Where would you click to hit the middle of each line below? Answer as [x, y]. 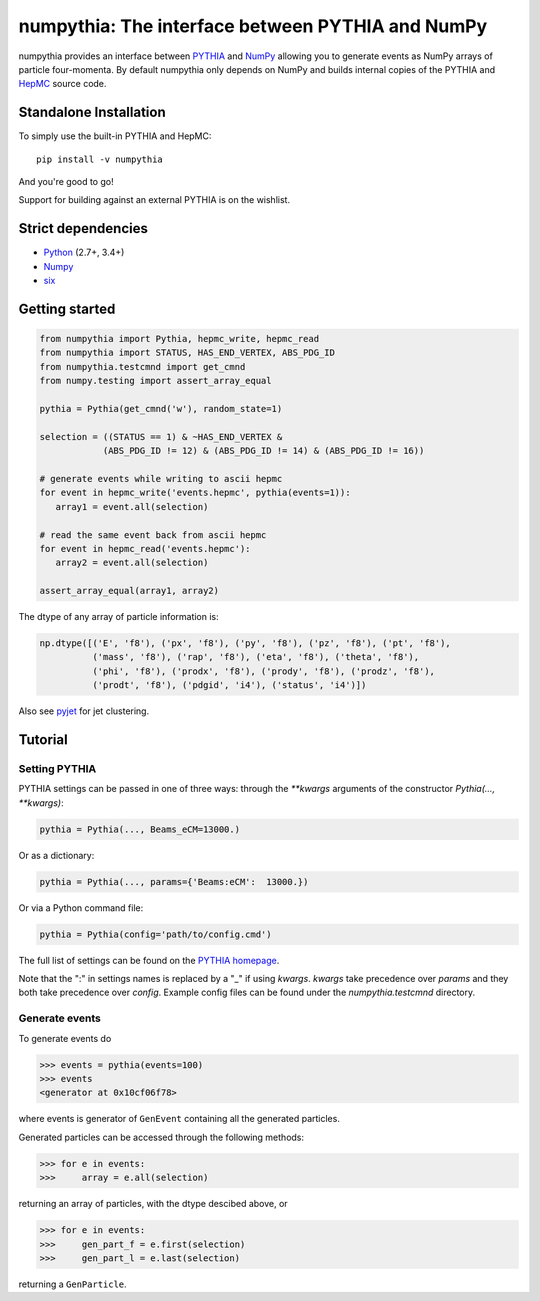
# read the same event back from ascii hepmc [153, 534]
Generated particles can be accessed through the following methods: [161, 1137]
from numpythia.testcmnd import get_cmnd [142, 366]
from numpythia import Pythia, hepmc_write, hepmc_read [179, 339]
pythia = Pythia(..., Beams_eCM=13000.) [139, 829]
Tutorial [43, 740]
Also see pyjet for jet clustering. [84, 711]
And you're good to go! [66, 182]
